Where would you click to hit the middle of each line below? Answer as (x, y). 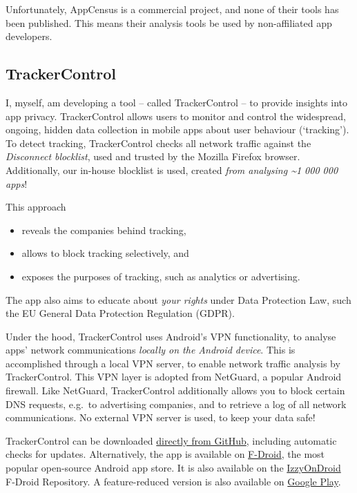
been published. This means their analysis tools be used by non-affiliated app (169, 22)
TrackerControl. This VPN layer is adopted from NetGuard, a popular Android (174, 377)
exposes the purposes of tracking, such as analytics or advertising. (161, 276)
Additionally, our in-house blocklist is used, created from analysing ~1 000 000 (172, 170)
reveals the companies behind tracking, (104, 230)
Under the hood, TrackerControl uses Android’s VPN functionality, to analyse (171, 336)
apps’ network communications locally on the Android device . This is (151, 350)
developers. (29, 36)
